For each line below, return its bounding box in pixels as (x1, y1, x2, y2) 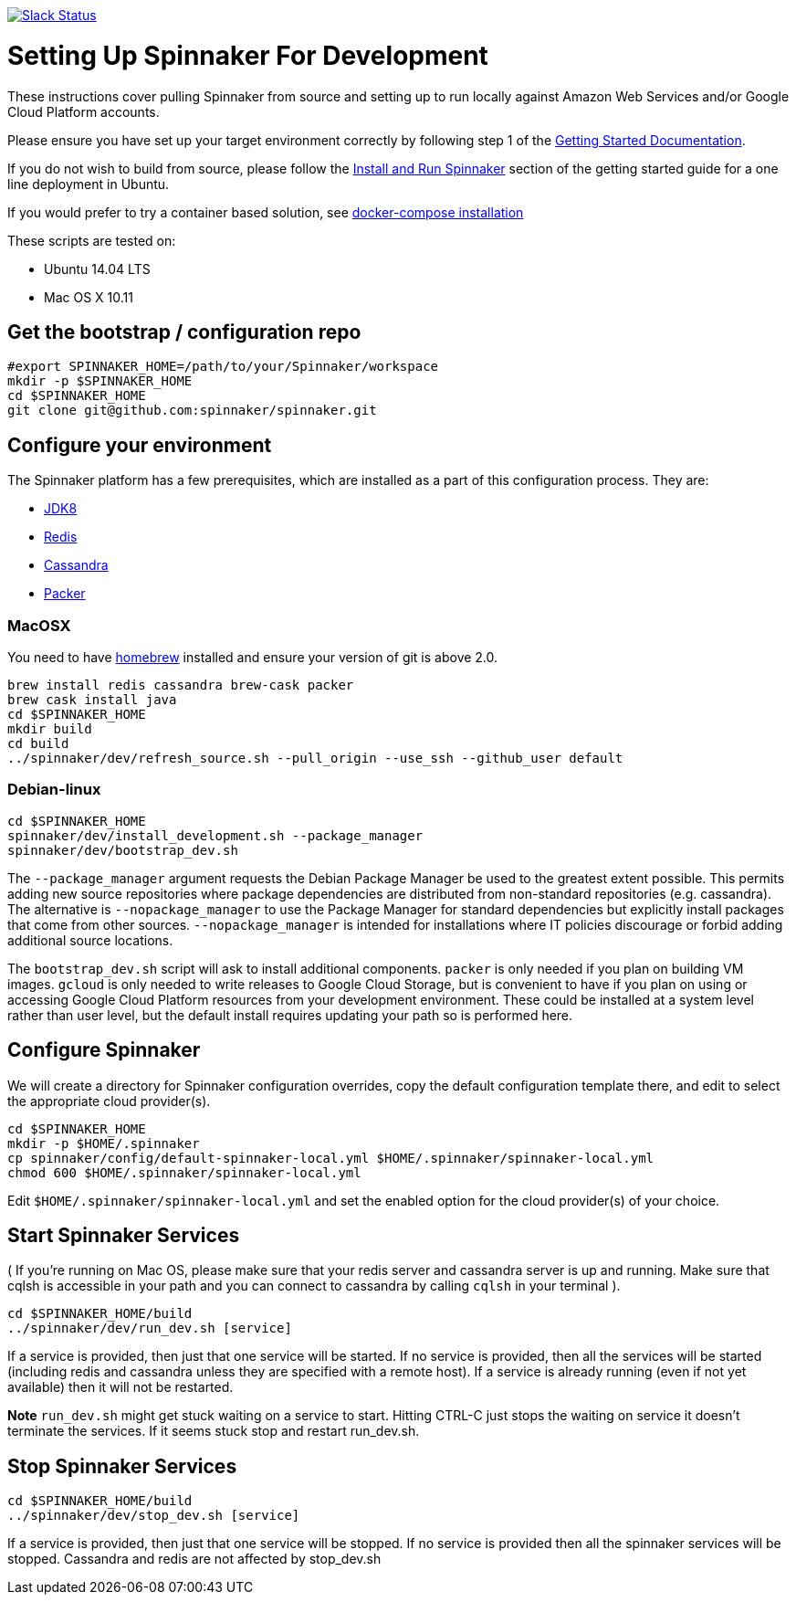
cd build (7, 735, 69, 751)
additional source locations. (7, 932, 173, 948)
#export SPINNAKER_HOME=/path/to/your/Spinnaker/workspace (7, 359, 439, 374)
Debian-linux (7, 780, 101, 799)
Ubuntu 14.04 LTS (44, 260, 151, 277)
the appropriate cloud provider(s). (7, 1092, 211, 1109)
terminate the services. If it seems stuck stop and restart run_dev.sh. (7, 1423, 420, 1439)
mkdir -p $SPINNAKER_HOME (7, 374, 193, 389)
